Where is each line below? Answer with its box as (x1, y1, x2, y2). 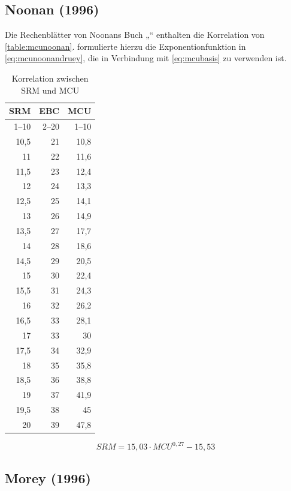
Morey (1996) (5, 468, 91, 487)
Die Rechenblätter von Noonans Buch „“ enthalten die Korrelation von (5, 28, 265, 41)
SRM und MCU (21, 83, 80, 96)
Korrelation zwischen (11, 71, 89, 84)
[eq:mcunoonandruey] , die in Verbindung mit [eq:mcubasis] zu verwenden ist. (5, 52, 287, 64)
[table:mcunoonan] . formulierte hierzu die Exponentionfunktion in (5, 40, 246, 52)
